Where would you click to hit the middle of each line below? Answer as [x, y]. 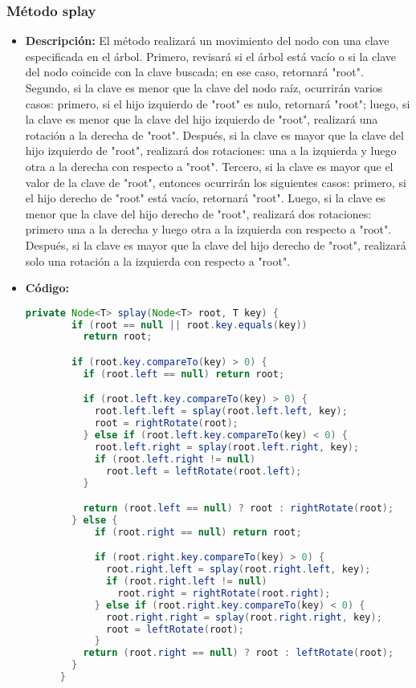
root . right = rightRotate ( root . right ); [224, 593]
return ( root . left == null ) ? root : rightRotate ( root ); [239, 509]
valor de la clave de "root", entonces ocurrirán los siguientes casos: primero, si [216, 182]
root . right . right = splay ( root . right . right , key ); [244, 617]
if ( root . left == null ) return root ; [184, 374]
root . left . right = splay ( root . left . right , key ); [227, 447]
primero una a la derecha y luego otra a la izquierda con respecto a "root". [208, 229]
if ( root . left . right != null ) [175, 459]
